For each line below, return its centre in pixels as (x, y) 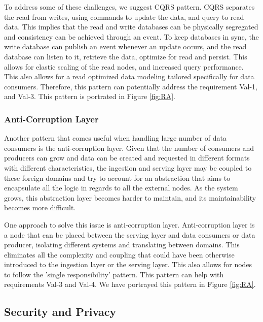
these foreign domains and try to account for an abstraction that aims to (117, 178)
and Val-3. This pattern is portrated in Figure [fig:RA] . (90, 96)
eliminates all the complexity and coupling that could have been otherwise (119, 254)
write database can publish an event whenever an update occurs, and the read (125, 46)
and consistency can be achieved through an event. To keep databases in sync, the (131, 36)
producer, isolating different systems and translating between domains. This (122, 245)
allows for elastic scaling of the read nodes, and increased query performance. (124, 66)
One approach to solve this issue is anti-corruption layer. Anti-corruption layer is (129, 224)
